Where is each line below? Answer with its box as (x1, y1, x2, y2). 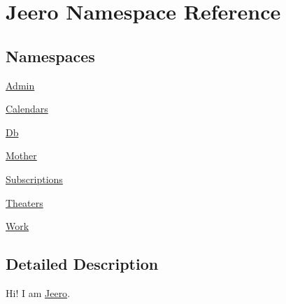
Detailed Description (6, 253, 159, 275)
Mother (6, 148, 37, 163)
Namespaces (6, 45, 95, 66)
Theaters (6, 195, 43, 210)
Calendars (6, 101, 48, 116)
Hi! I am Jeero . (6, 285, 71, 300)
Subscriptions (6, 171, 63, 186)
